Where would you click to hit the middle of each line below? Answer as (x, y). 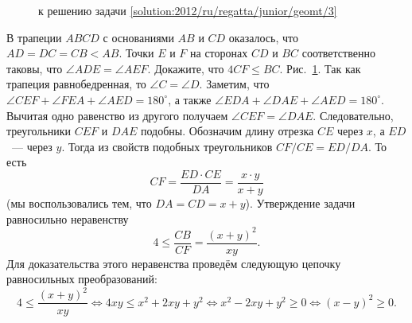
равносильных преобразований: (82, 279)
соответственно (338, 53)
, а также (190, 99)
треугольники (39, 131)
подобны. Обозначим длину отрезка (227, 131)
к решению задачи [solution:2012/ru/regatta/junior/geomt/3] (188, 10)
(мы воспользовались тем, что (79, 203)
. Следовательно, (353, 115)
